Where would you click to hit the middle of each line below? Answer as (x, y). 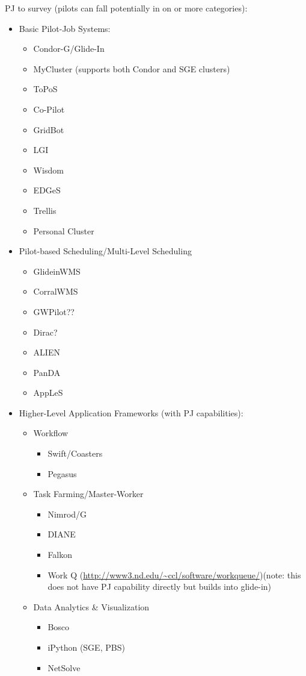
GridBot (49, 129)
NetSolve (64, 667)
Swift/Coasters (75, 453)
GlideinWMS (57, 271)
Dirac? (45, 332)
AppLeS (48, 393)
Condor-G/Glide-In (69, 49)
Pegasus (62, 473)
